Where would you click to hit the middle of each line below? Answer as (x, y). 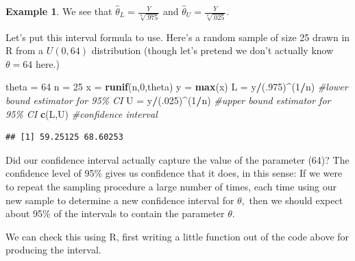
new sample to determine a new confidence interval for (120, 200)
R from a (25, 50)
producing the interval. (53, 250)
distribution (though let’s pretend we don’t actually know (212, 50)
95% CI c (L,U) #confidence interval (82, 113)
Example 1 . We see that (59, 11)
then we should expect (296, 200)
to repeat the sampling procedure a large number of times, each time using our (171, 187)
